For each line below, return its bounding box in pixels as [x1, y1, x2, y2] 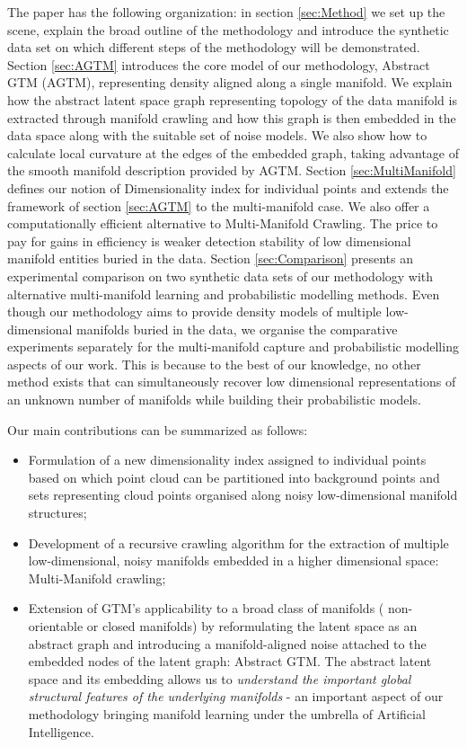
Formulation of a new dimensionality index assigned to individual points [28, 450, 427, 469]
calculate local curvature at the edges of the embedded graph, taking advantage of [7, 143, 460, 162]
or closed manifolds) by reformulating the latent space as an [86, 617, 418, 635]
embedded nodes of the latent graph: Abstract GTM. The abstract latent [28, 652, 432, 671]
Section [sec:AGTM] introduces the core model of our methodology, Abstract [7, 55, 430, 74]
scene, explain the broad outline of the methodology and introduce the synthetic [7, 20, 449, 39]
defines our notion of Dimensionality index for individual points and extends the [7, 178, 449, 197]
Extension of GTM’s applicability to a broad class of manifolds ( [28, 599, 384, 618]
